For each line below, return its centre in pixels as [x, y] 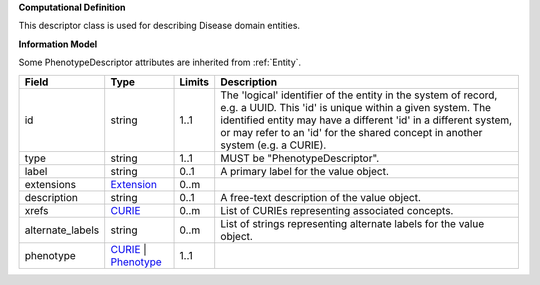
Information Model [58, 44]
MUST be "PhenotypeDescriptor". [300, 158]
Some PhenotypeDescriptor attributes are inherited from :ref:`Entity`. [160, 62]
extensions [50, 184]
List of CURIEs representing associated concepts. [337, 210]
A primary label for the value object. [305, 171]
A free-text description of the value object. [321, 197]
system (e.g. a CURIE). [273, 145]
